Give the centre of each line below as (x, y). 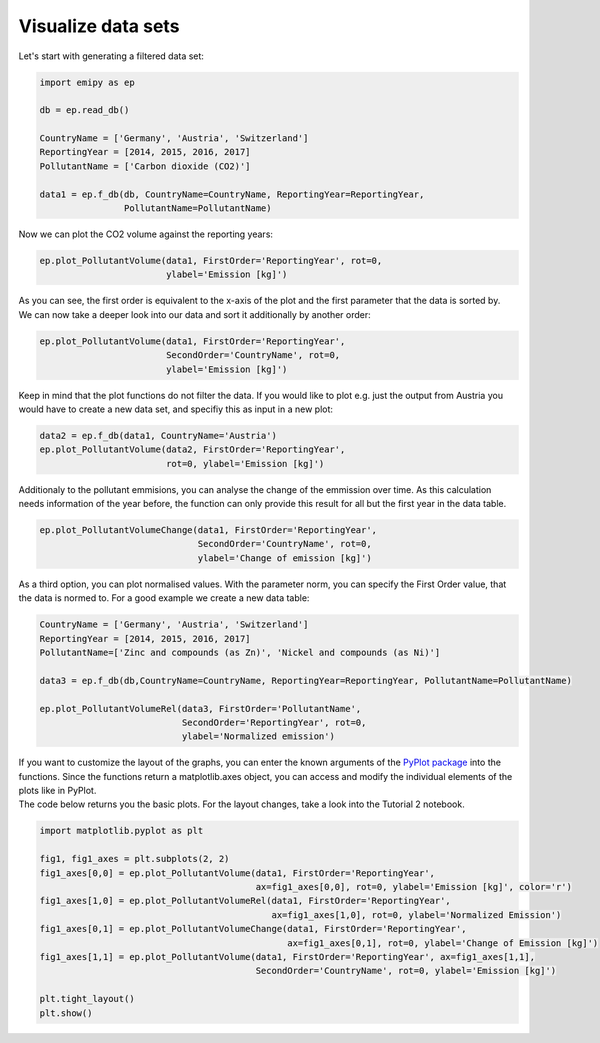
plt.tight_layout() (87, 999)
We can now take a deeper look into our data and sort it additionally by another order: (195, 314)
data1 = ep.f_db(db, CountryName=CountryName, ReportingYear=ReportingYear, (232, 194)
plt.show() (66, 1013)
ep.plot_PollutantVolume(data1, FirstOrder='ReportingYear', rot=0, (211, 261)
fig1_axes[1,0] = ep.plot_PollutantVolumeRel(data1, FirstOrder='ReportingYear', (245, 901)
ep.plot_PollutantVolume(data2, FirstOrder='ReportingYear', (192, 449)
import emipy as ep (87, 82)
